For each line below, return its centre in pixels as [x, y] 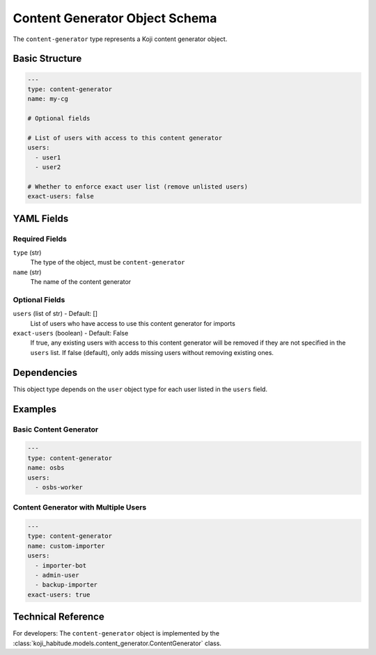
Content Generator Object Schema [115, 18]
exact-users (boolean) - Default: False [71, 333]
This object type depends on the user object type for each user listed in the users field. [140, 389]
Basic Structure [47, 59]
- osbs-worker [59, 487]
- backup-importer [66, 585]
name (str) [27, 272]
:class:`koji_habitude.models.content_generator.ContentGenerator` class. [117, 643]
